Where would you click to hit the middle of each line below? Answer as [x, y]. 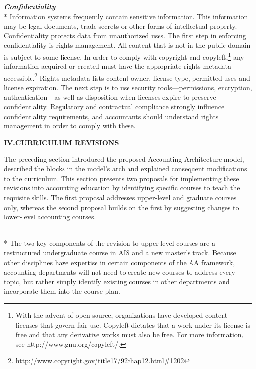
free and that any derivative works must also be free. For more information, [129, 334]
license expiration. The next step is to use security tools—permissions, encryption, [128, 87]
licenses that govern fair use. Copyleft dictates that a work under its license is [133, 324]
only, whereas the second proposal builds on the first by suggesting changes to [122, 207]
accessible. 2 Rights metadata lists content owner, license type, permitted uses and [127, 77]
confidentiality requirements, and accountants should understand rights [111, 116]
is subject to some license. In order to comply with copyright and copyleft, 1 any [124, 56]
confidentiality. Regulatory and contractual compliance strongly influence [114, 107]
